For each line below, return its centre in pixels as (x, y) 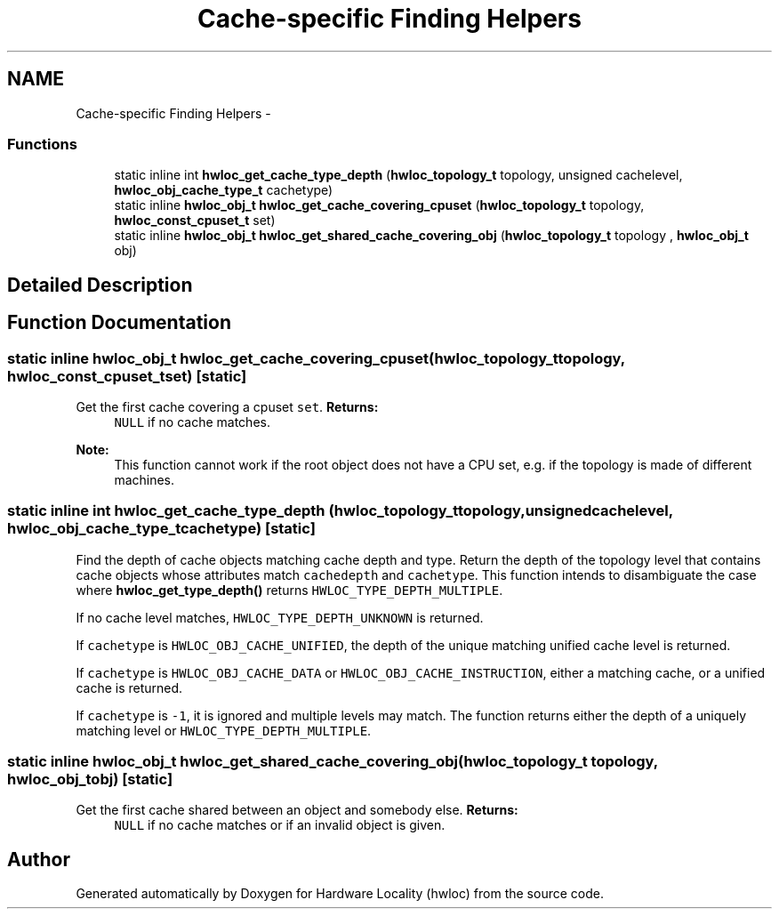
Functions (42, 144)
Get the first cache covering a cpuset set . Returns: (227, 406)
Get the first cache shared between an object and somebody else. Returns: (297, 810)
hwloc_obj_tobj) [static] (90, 779)
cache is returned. (129, 687)
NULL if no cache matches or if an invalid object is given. (280, 825)
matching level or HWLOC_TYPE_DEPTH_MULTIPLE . (224, 730)
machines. (145, 479)
